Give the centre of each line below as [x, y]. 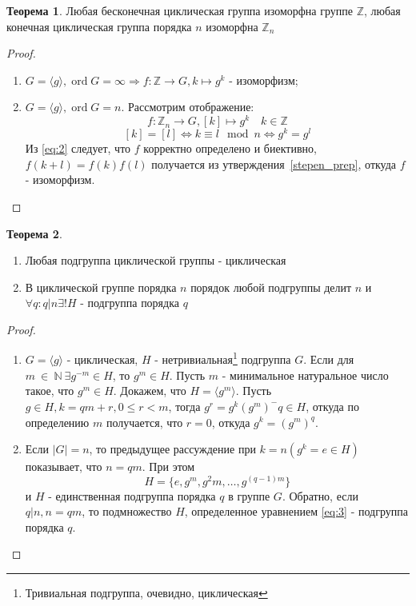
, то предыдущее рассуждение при [172, 449]
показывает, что [64, 466]
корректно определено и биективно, [230, 148]
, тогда [184, 406]
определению [57, 422]
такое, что [50, 391]
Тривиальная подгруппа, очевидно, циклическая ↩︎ [146, 593]
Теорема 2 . [34, 233]
